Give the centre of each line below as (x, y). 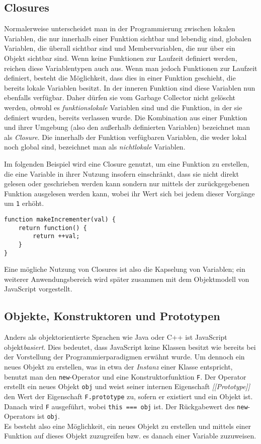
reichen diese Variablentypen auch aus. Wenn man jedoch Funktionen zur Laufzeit (131, 68)
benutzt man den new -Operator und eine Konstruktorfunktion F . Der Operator (125, 376)
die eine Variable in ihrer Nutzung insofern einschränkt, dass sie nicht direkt (121, 173)
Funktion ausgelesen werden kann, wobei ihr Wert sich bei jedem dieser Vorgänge (129, 193)
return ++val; (56, 236)
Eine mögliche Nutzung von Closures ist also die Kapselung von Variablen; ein (125, 269)
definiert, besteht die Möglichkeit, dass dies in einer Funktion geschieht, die (120, 78)
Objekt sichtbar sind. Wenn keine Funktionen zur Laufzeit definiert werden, (121, 58)
